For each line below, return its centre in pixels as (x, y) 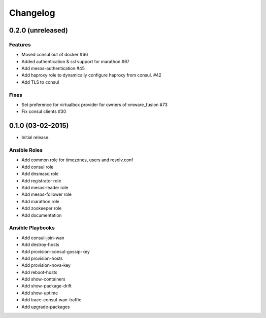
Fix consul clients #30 (44, 111)
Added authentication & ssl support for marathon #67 (76, 61)
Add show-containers (44, 279)
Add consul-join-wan (43, 238)
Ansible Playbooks (32, 228)
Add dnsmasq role (40, 174)
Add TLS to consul (40, 82)
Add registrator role (41, 180)
